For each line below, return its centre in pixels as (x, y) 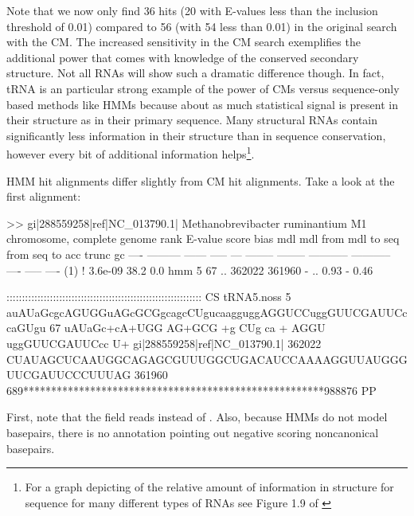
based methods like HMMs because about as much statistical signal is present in (202, 104)
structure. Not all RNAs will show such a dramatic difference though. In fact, (195, 73)
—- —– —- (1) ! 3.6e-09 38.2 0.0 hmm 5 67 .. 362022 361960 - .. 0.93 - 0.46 (190, 270)
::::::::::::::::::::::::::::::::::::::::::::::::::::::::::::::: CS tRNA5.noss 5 (149, 297)
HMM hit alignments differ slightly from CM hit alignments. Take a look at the (201, 180)
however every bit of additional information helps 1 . (131, 152)
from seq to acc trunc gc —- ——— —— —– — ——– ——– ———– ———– (199, 254)
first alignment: (44, 196)
